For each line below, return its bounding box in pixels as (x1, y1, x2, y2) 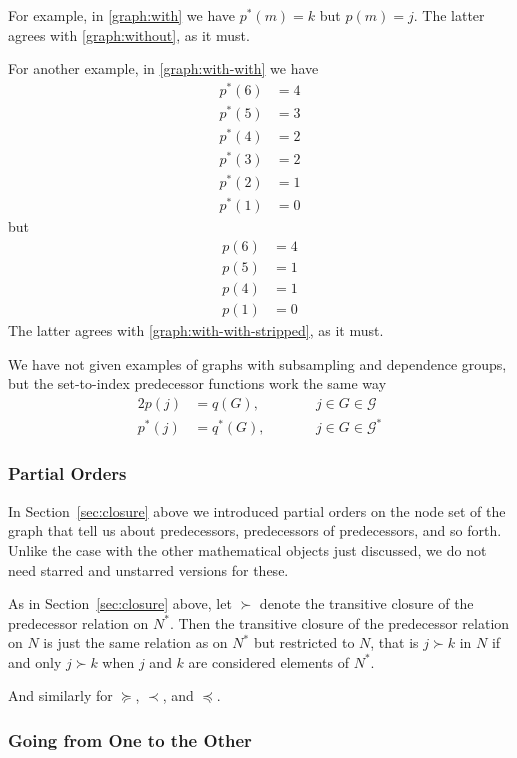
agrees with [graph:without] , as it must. (8, 24, 250, 45)
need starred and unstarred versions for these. (8, 559, 289, 580)
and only (8, 651, 62, 672)
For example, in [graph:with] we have (8, 5, 236, 25)
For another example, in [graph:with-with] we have (8, 58, 319, 79)
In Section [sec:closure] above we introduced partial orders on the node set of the (8, 500, 506, 521)
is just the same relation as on (43, 632, 228, 653)
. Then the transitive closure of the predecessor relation (169, 612, 510, 633)
